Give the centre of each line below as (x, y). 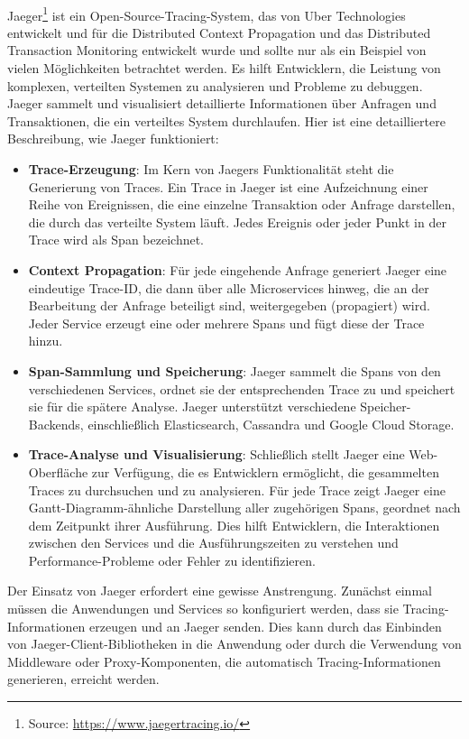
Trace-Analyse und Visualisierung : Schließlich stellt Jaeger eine (216, 454)
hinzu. (46, 341)
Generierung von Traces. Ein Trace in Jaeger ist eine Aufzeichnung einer (228, 186)
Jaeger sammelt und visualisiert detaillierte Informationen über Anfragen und (222, 103)
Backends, (56, 424)
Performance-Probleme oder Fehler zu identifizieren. (172, 560)
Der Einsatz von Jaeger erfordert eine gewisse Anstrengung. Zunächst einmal (220, 591)
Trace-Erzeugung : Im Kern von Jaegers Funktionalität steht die (211, 169)
